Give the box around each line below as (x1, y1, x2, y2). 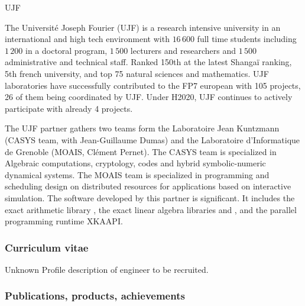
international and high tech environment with (5, 33, 170, 45)
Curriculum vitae (5, 240, 89, 255)
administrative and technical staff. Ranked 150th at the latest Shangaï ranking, (5, 56, 292, 68)
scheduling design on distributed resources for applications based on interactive (5, 180, 291, 192)
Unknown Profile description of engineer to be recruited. (5, 263, 209, 275)
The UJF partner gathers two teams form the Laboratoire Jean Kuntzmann (5, 122, 280, 134)
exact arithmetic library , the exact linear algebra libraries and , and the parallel (5, 203, 297, 215)
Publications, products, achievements (5, 288, 185, 303)
